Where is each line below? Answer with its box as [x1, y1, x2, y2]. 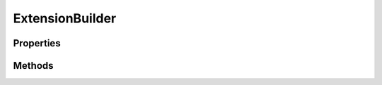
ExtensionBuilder [13, 11, 117, 26]
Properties [13, 37, 61, 49]
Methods [13, 60, 54, 72]
